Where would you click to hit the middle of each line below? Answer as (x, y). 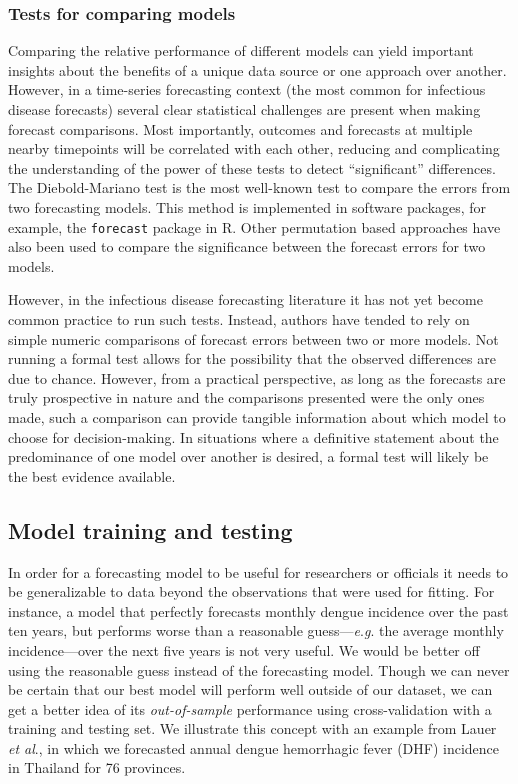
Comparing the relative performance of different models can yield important (241, 50)
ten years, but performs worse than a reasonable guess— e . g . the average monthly (256, 630)
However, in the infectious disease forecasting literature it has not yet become (245, 299)
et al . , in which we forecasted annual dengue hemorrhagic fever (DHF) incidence (254, 747)
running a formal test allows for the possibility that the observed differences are (252, 358)
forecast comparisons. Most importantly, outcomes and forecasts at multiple (240, 128)
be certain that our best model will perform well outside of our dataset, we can (250, 689)
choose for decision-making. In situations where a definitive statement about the (253, 436)
